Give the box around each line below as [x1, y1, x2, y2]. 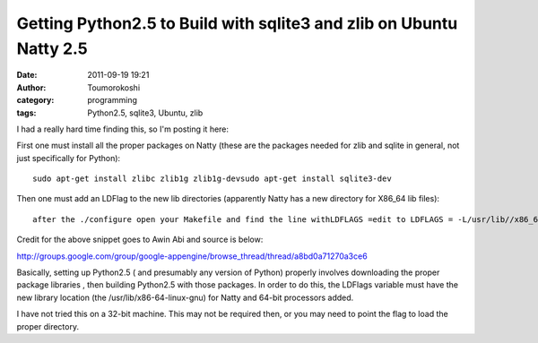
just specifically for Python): [16, 152, 121, 163]
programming [87, 95, 138, 106]
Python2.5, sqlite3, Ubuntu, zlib [87, 107, 204, 118]
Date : [16, 70, 38, 81]
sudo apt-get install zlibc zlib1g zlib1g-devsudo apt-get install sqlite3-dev [32, 174, 392, 184]
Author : [16, 81, 47, 93]
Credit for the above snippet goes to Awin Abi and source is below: [16, 234, 264, 245]
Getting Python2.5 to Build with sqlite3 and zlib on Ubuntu [16, 13, 458, 33]
